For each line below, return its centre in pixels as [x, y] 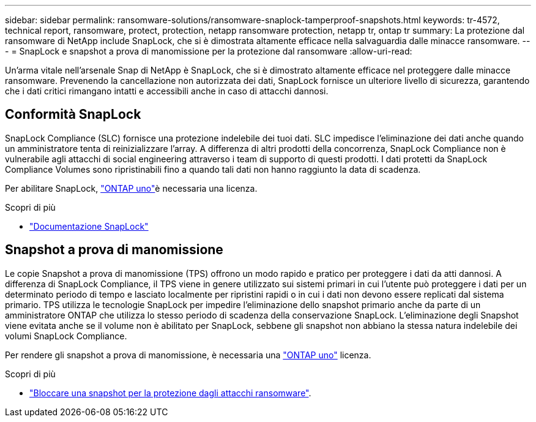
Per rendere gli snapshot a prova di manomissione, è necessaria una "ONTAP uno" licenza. [188, 355]
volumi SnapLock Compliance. [66, 336]
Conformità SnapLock [73, 115]
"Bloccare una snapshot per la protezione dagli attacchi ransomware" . [170, 393]
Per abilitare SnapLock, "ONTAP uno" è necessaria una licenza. [131, 188]
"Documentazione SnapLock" [89, 226]
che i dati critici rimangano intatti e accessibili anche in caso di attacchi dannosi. [167, 91]
